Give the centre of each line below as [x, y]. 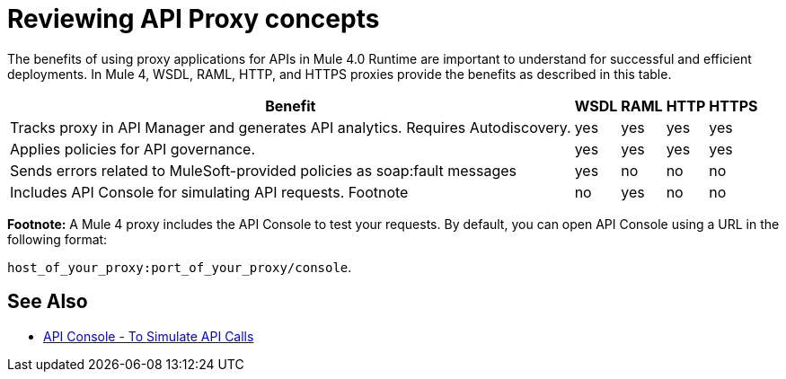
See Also [48, 302]
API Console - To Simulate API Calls [149, 336]
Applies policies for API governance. [133, 149]
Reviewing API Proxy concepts [194, 19]
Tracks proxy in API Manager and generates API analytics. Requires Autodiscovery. [291, 127]
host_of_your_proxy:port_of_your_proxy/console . [180, 267]
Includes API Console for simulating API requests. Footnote [209, 192]
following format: [57, 239]
